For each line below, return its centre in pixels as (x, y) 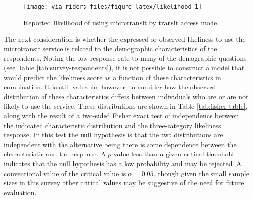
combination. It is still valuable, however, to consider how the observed (110, 87)
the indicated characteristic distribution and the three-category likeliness (113, 125)
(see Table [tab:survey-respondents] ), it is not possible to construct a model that (124, 68)
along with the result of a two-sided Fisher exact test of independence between (122, 115)
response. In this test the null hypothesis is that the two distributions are (114, 135)
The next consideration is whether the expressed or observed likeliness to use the (125, 39)
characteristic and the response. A (55, 154)
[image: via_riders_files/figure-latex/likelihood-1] (113, 7)
